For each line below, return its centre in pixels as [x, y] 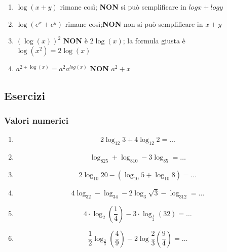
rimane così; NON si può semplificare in [123, 7]
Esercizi [25, 95]
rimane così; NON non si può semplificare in [134, 23]
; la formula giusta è [154, 41]
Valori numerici [36, 120]
